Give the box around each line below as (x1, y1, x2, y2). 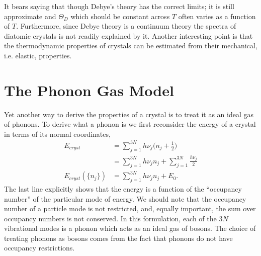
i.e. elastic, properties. (4, 50, 72, 60)
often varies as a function (178, 11, 256, 21)
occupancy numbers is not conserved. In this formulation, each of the (4, 213, 217, 223)
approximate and (4, 11, 56, 21)
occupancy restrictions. (4, 242, 75, 253)
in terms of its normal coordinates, (4, 128, 111, 139)
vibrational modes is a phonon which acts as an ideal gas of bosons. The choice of (4, 223, 256, 233)
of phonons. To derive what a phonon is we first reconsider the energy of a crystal (4, 119, 256, 129)
